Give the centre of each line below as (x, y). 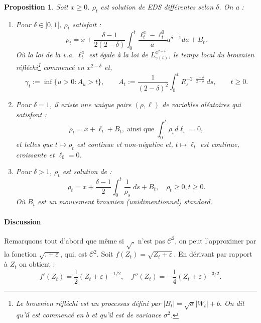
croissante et (35, 154)
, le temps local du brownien (211, 54)
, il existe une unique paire (90, 104)
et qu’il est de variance (126, 314)
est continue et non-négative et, (125, 144)
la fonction (20, 254)
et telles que (34, 144)
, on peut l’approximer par (216, 240)
